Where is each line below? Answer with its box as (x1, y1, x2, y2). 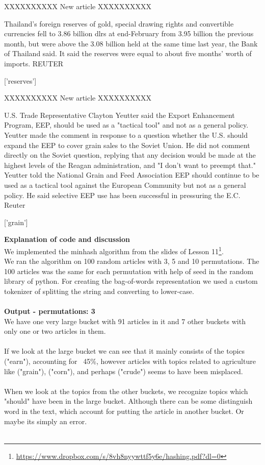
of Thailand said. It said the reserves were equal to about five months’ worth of (4, 48, 252, 59)
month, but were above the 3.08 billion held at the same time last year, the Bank (4, 38, 258, 48)
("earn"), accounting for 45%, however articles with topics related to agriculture (4, 356, 256, 366)
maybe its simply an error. (4, 415, 87, 426)
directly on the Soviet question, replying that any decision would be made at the (4, 150, 256, 160)
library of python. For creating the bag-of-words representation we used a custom (4, 276, 258, 286)
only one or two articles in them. (4, 326, 106, 336)
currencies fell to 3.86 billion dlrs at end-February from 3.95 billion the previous (4, 28, 254, 39)
